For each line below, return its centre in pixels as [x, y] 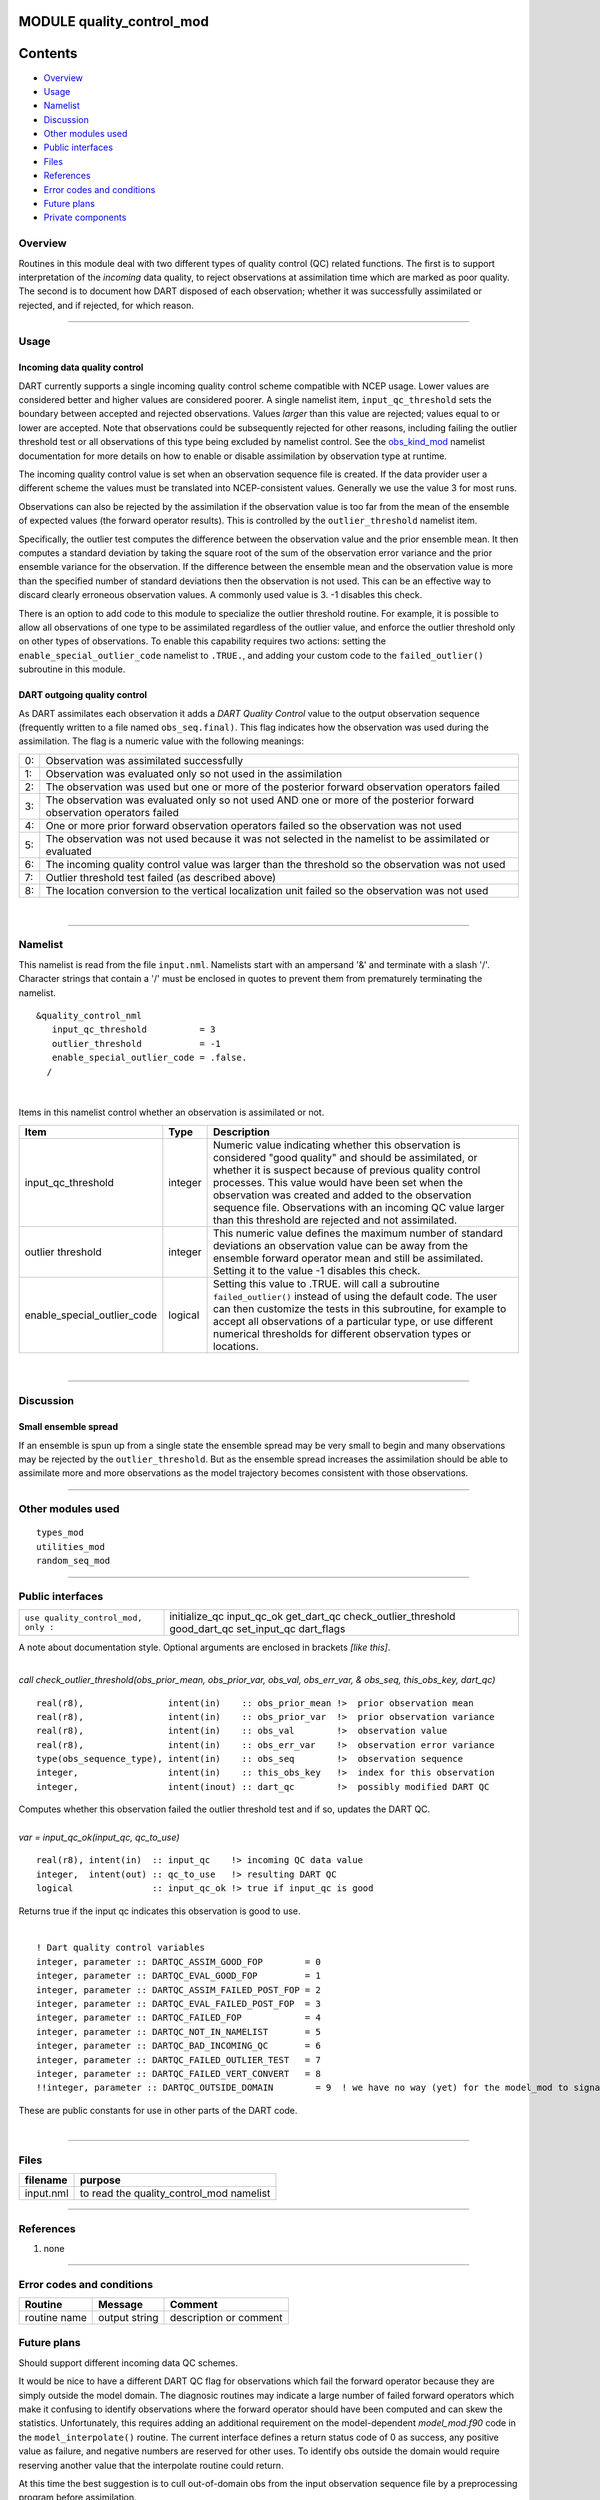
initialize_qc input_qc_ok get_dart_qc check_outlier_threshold [312, 1617]
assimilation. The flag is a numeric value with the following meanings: [161, 741]
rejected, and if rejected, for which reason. [106, 305]
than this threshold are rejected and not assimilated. [335, 1220]
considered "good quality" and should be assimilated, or [345, 1157]
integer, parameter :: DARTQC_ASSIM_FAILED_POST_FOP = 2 [179, 1989]
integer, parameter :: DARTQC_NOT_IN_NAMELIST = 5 [179, 2031]
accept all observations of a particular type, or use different [353, 1321]
